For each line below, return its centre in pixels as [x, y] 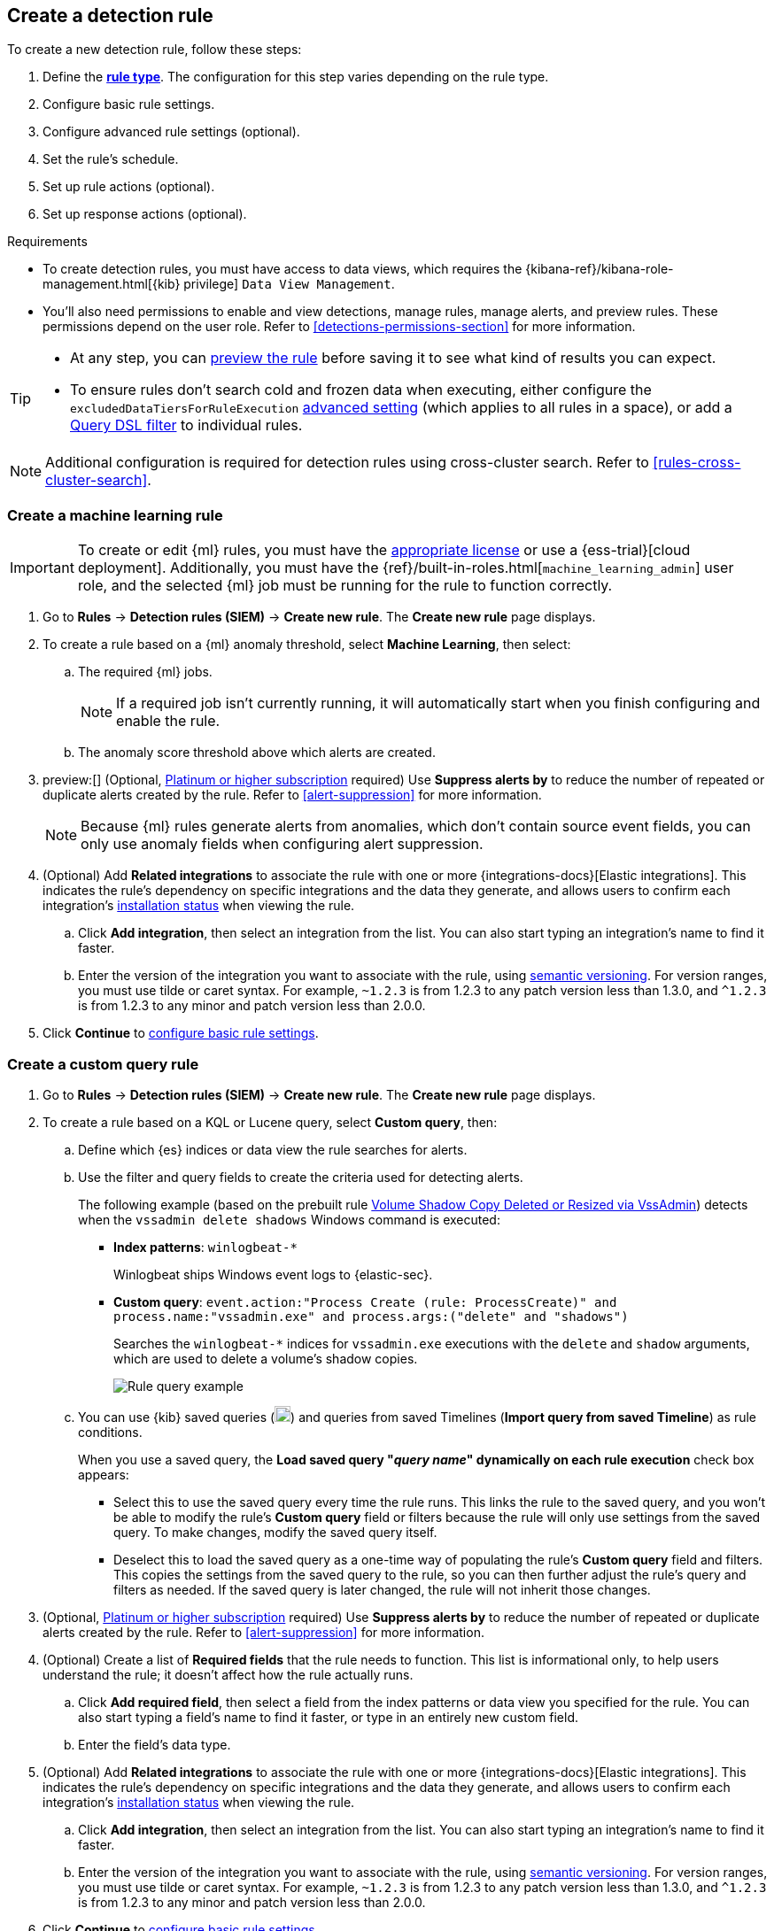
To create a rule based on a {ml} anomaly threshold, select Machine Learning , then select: [307, 645]
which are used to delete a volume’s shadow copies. [266, 1358]
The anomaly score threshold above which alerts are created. [257, 753]
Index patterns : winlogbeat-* [205, 1247]
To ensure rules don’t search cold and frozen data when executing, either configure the [361, 390]
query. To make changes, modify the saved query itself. [275, 1532]
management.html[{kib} [112, 284]
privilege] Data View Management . [289, 284]
